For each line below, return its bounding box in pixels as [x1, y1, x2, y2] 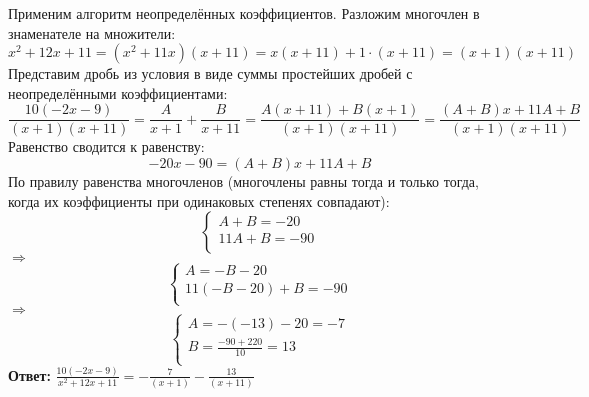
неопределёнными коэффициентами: [8, 82, 228, 103]
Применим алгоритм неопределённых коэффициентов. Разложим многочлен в [8, 3, 480, 23]
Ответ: [8, 364, 51, 385]
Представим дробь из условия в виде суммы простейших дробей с [8, 63, 413, 84]
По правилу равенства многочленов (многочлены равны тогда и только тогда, [8, 171, 479, 192]
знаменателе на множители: [8, 22, 176, 43]
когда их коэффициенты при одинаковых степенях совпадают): [8, 190, 390, 211]
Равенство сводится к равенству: [8, 136, 205, 157]
